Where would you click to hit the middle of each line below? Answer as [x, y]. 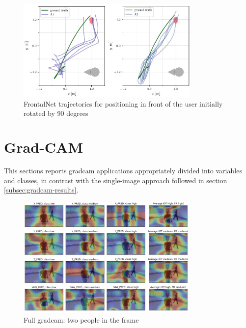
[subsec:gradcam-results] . [41, 190]
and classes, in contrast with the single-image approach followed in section [116, 180]
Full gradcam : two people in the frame [81, 319]
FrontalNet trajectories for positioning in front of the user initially [123, 103]
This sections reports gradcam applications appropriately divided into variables [123, 171]
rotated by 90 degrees [56, 113]
